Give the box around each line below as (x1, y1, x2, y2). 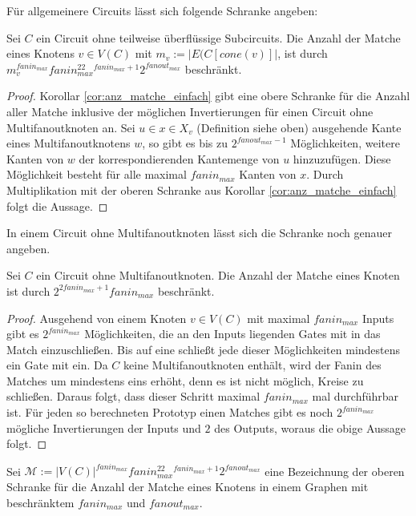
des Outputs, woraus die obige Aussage (214, 419, 406, 436)
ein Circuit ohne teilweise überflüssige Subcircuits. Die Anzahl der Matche (36, 29, 401, 46)
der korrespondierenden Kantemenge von (79, 150, 280, 167)
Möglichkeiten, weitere (290, 135, 400, 151)
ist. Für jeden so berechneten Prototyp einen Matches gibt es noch (6, 404, 333, 421)
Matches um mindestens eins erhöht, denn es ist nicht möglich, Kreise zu (6, 372, 364, 389)
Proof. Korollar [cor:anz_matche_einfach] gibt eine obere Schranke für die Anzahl (6, 87, 410, 104)
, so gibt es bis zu (142, 135, 228, 151)
